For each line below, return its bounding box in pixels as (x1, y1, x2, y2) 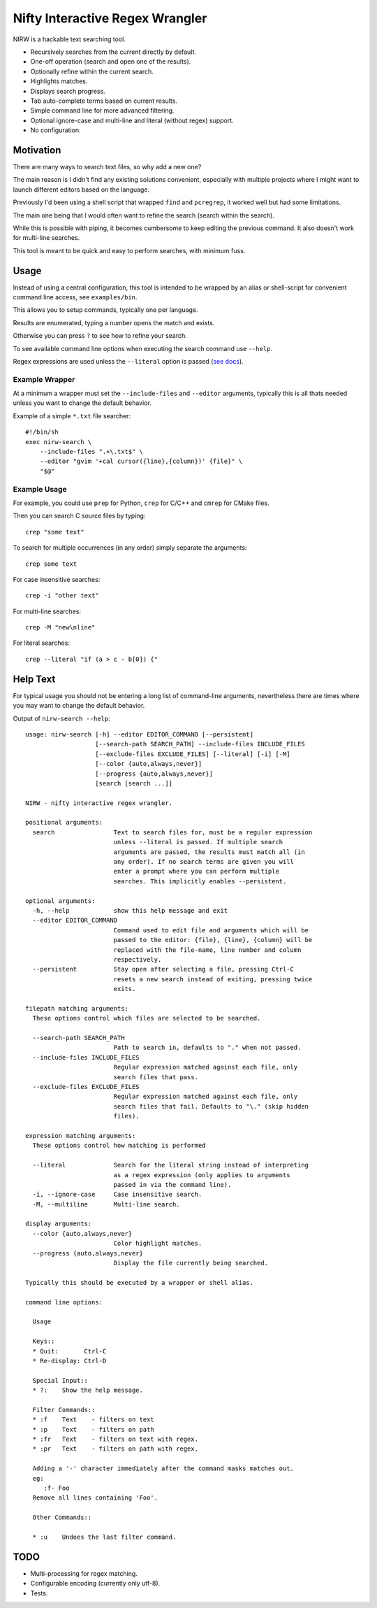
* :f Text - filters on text (32, 1416, 155, 1423)
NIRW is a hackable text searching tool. (13, 35, 126, 43)
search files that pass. (113, 1073, 199, 1081)
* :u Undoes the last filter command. (32, 1532, 177, 1541)
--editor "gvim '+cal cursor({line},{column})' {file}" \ (39, 457, 243, 465)
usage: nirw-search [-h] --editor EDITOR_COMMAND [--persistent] (25, 730, 254, 738)
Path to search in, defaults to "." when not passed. (113, 1044, 302, 1052)
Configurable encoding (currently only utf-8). (30, 1579, 161, 1588)
